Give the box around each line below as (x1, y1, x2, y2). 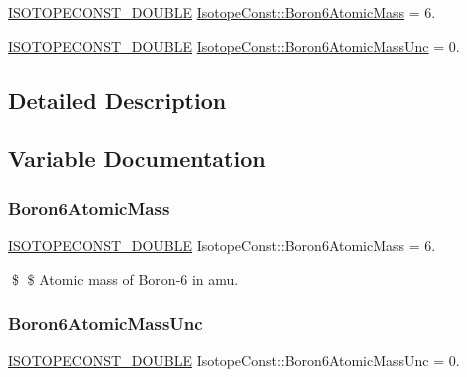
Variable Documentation (8, 143, 266, 174)
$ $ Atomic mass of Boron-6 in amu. (11, 268, 239, 289)
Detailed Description (8, 84, 227, 115)
